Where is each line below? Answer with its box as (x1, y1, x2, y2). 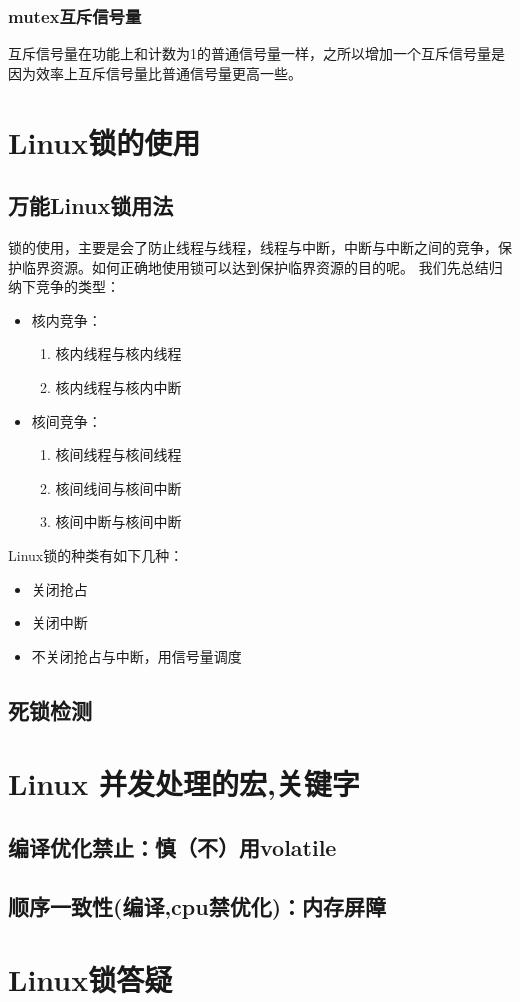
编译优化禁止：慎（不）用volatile (8, 831, 337, 862)
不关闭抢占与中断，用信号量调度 (31, 645, 242, 666)
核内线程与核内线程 (55, 343, 182, 364)
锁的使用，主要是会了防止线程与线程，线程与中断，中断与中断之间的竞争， (8, 236, 498, 257)
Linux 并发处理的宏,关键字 (8, 763, 360, 804)
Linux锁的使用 (8, 121, 201, 162)
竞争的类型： (35, 276, 120, 297)
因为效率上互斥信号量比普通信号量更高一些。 (8, 62, 302, 83)
